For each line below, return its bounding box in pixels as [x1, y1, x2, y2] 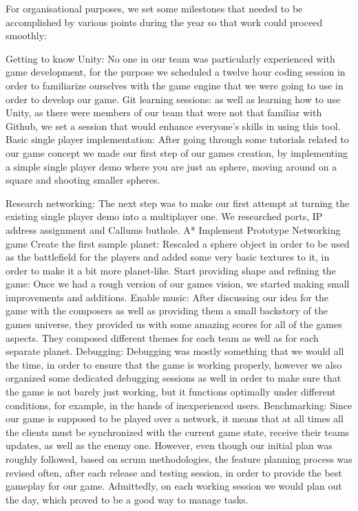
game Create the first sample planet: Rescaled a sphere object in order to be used [6, 236, 350, 250]
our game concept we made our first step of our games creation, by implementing [6, 145, 348, 160]
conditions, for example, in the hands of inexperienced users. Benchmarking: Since [6, 398, 352, 412]
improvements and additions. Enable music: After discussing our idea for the [6, 290, 329, 304]
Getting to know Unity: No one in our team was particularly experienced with [6, 51, 335, 65]
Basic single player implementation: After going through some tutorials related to [6, 132, 349, 146]
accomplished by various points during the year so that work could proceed [6, 14, 323, 29]
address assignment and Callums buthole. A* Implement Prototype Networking [6, 222, 341, 237]
